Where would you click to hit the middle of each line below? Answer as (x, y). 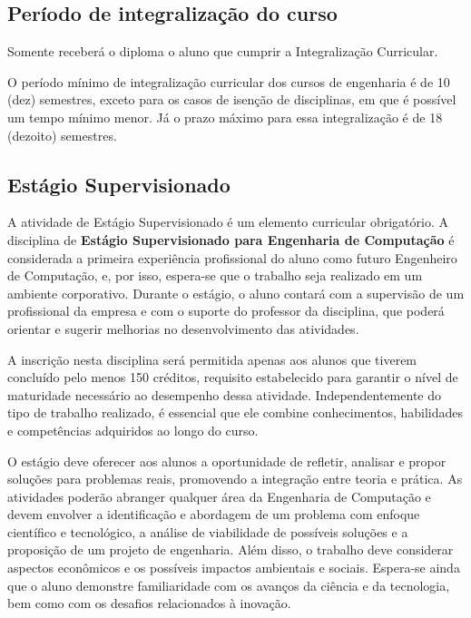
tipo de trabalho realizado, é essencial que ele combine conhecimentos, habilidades (235, 412)
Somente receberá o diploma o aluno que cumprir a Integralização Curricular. (223, 51)
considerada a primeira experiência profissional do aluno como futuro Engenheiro (232, 257)
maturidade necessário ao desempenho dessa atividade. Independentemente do (225, 394)
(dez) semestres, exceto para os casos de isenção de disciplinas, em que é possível (232, 99)
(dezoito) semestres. (62, 135)
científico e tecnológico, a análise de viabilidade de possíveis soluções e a (208, 531)
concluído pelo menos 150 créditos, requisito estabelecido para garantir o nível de (233, 377)
